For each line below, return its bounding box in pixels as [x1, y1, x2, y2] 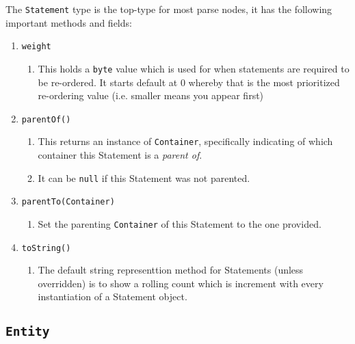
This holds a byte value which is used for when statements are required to [38, 61, 350, 75]
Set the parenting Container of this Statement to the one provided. [38, 216, 321, 230]
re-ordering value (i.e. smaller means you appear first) [38, 88, 264, 103]
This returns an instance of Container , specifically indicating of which [38, 134, 333, 148]
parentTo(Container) [21, 197, 115, 207]
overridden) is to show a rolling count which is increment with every [38, 276, 324, 290]
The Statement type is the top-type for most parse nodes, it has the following [5, 2, 332, 16]
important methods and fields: [5, 15, 132, 29]
